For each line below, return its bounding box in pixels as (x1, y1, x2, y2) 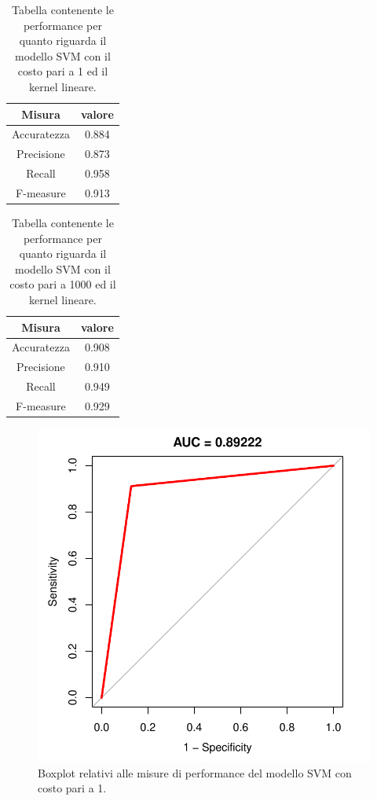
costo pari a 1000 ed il (9, 276, 116, 292)
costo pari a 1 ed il (17, 63, 108, 79)
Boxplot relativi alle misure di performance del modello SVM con (38, 764, 352, 781)
